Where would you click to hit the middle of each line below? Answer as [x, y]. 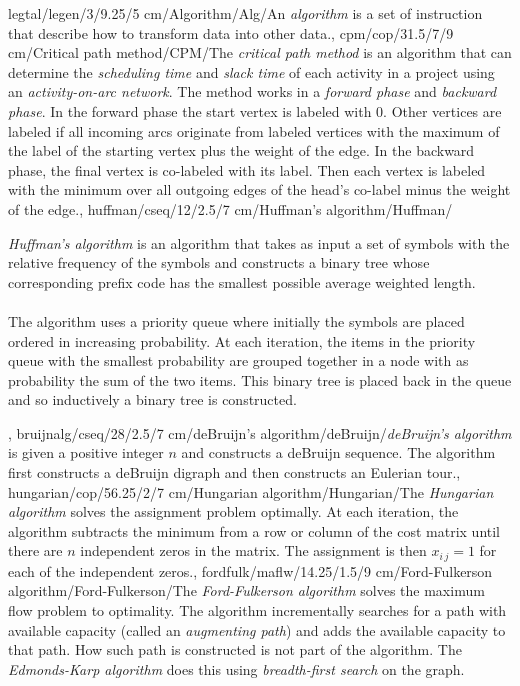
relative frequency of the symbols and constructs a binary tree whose [219, 262]
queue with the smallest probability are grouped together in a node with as [238, 360]
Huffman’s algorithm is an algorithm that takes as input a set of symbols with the [259, 242]
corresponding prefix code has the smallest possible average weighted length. [242, 281]
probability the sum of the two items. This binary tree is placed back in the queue [260, 379]
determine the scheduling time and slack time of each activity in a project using [251, 71]
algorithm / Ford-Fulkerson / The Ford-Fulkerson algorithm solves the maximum [246, 590]
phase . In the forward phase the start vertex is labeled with [190, 110]
